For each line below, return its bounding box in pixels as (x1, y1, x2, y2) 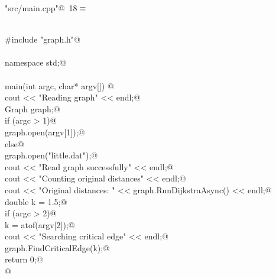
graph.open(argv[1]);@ (5, 125, 85, 138)
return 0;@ (5, 253, 43, 265)
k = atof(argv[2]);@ (5, 218, 75, 231)
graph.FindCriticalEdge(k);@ (5, 241, 110, 254)
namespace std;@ (5, 56, 66, 69)
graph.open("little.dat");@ (5, 149, 98, 161)
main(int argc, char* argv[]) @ (5, 79, 114, 92)
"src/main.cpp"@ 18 (5, 2, 77, 14)
